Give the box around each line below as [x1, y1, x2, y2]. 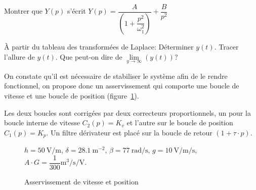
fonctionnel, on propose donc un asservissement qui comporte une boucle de [4, 80, 239, 91]
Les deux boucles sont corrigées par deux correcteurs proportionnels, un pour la [4, 107, 251, 118]
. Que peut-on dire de [55, 51, 122, 62]
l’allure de [4, 51, 35, 62]
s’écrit [67, 6, 86, 16]
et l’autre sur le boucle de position [126, 117, 233, 128]
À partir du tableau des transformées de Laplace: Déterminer [4, 41, 194, 52]
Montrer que [4, 6, 42, 16]
